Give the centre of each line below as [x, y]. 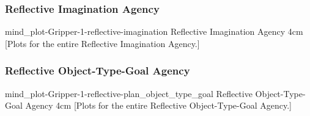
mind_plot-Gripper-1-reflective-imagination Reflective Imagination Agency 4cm [154, 31]
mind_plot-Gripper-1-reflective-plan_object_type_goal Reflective [129, 93]
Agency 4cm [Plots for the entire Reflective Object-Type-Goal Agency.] [158, 105]
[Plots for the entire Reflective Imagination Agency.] [102, 43]
